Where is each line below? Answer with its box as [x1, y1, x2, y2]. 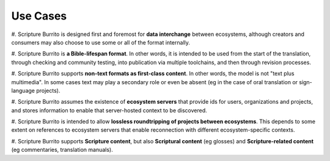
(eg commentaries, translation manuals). [11, 146, 113, 154]
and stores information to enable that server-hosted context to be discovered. [11, 107, 207, 114]
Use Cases [11, 9, 67, 23]
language [11, 87, 35, 94]
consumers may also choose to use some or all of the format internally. [11, 38, 191, 46]
